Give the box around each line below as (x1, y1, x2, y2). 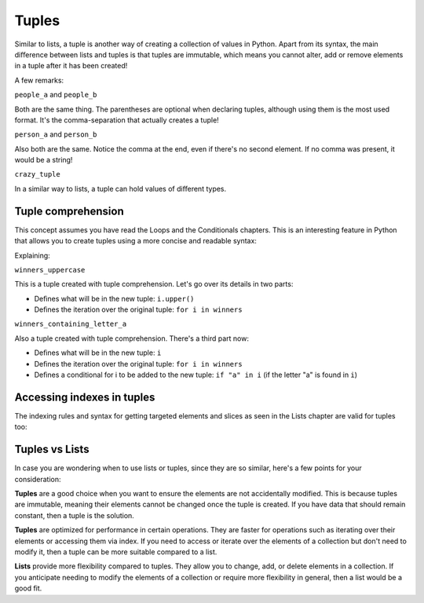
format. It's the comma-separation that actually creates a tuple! (14, 115, 219, 125)
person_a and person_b (14, 130, 97, 139)
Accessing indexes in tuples (14, 390, 155, 404)
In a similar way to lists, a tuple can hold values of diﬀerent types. (14, 184, 227, 193)
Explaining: (14, 250, 50, 260)
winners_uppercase (14, 265, 86, 274)
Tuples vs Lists (14, 443, 90, 456)
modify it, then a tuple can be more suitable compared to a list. (14, 546, 217, 557)
